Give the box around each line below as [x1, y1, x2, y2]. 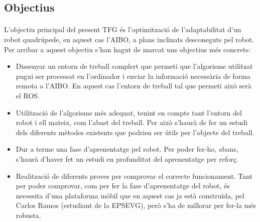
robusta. [16, 209, 41, 220]
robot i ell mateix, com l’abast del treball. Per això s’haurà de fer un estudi [16, 117, 248, 128]
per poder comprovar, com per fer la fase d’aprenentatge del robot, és [16, 180, 230, 191]
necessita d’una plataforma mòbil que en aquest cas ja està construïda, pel [16, 190, 244, 200]
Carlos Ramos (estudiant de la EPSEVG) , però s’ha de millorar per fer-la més [16, 200, 256, 210]
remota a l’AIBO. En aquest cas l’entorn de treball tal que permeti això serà [16, 80, 251, 91]
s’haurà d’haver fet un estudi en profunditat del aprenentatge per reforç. [16, 153, 238, 164]
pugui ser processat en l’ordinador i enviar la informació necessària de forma [16, 70, 250, 81]
